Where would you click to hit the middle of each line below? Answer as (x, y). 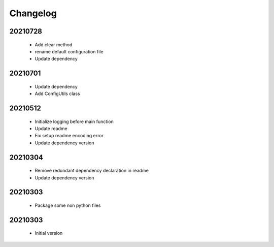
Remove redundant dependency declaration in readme (92, 171)
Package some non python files (68, 205)
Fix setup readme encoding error (69, 136)
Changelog (33, 13)
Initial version (49, 233)
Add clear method (54, 44)
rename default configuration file (69, 51)
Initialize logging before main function (74, 121)
